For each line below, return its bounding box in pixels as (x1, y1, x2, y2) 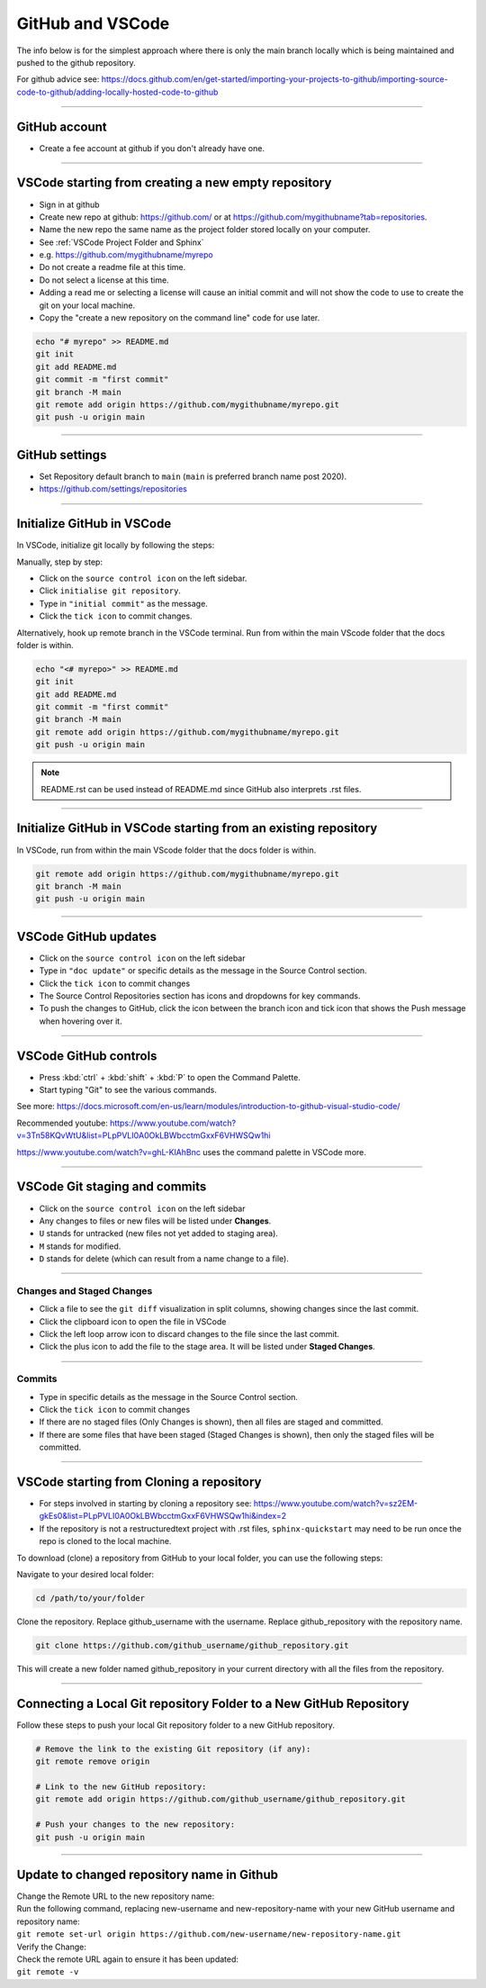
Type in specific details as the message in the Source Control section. (39, 1391, 299, 1402)
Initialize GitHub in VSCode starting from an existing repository (16, 820, 378, 836)
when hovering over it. (39, 1016, 122, 1026)
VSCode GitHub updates (16, 928, 157, 944)
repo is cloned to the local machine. (39, 1536, 172, 1547)
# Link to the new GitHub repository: (35, 1781, 207, 1792)
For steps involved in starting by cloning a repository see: (39, 1497, 252, 1508)
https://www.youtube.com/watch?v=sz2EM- (253, 1497, 418, 1508)
